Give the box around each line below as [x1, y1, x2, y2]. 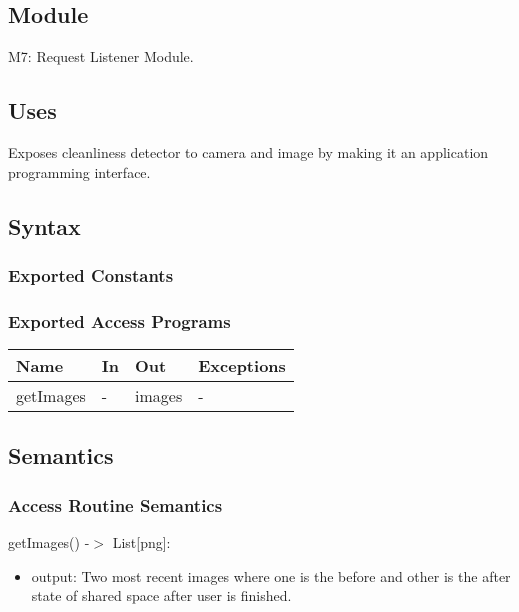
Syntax [8, 210, 81, 241]
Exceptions [198, 354, 286, 378]
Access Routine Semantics [8, 492, 223, 517]
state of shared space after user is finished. [31, 585, 292, 606]
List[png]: [112, 532, 171, 553]
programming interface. [8, 161, 151, 182]
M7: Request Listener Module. [8, 46, 194, 67]
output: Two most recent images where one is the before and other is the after [31, 565, 511, 586]
